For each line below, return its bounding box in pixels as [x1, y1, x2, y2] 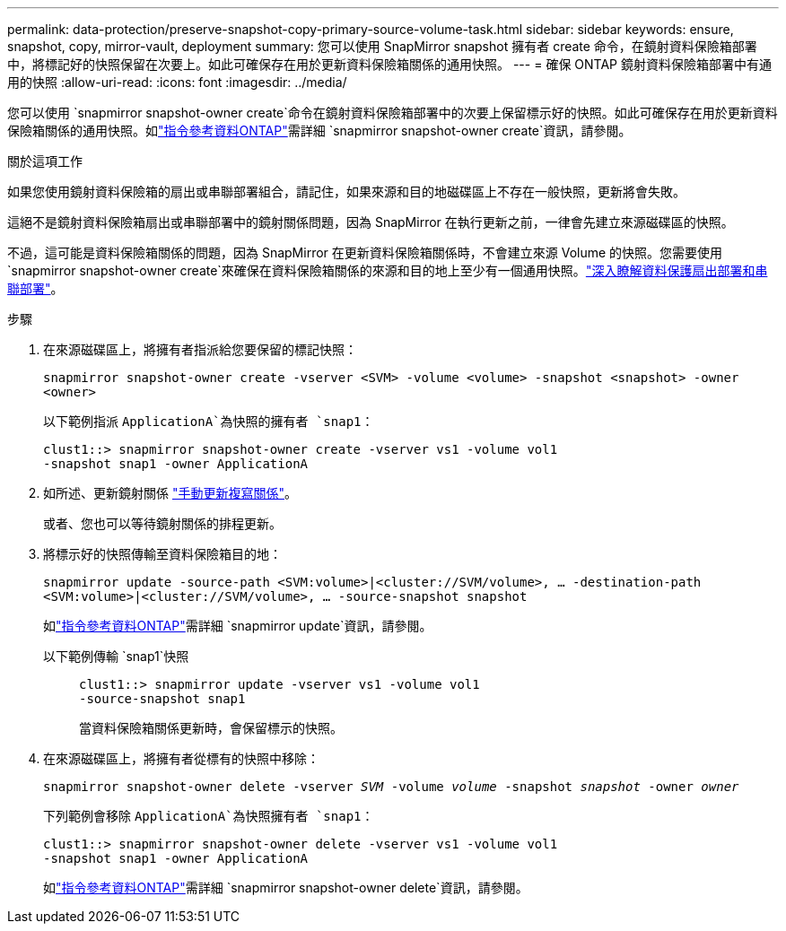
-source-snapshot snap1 [79, 692, 246, 706]
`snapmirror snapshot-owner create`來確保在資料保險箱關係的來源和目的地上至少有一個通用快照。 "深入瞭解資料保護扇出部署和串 [7, 263, 768, 278]
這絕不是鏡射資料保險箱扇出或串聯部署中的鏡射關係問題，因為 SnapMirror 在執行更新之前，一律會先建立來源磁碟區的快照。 [7, 214, 734, 230]
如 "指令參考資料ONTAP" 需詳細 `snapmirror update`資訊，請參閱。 [43, 618, 432, 633]
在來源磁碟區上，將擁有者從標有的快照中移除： [43, 751, 319, 766]
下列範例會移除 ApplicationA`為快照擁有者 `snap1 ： [43, 808, 374, 823]
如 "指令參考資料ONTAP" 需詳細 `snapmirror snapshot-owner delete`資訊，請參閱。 [43, 880, 528, 895]
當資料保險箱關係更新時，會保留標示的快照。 [79, 720, 343, 735]
